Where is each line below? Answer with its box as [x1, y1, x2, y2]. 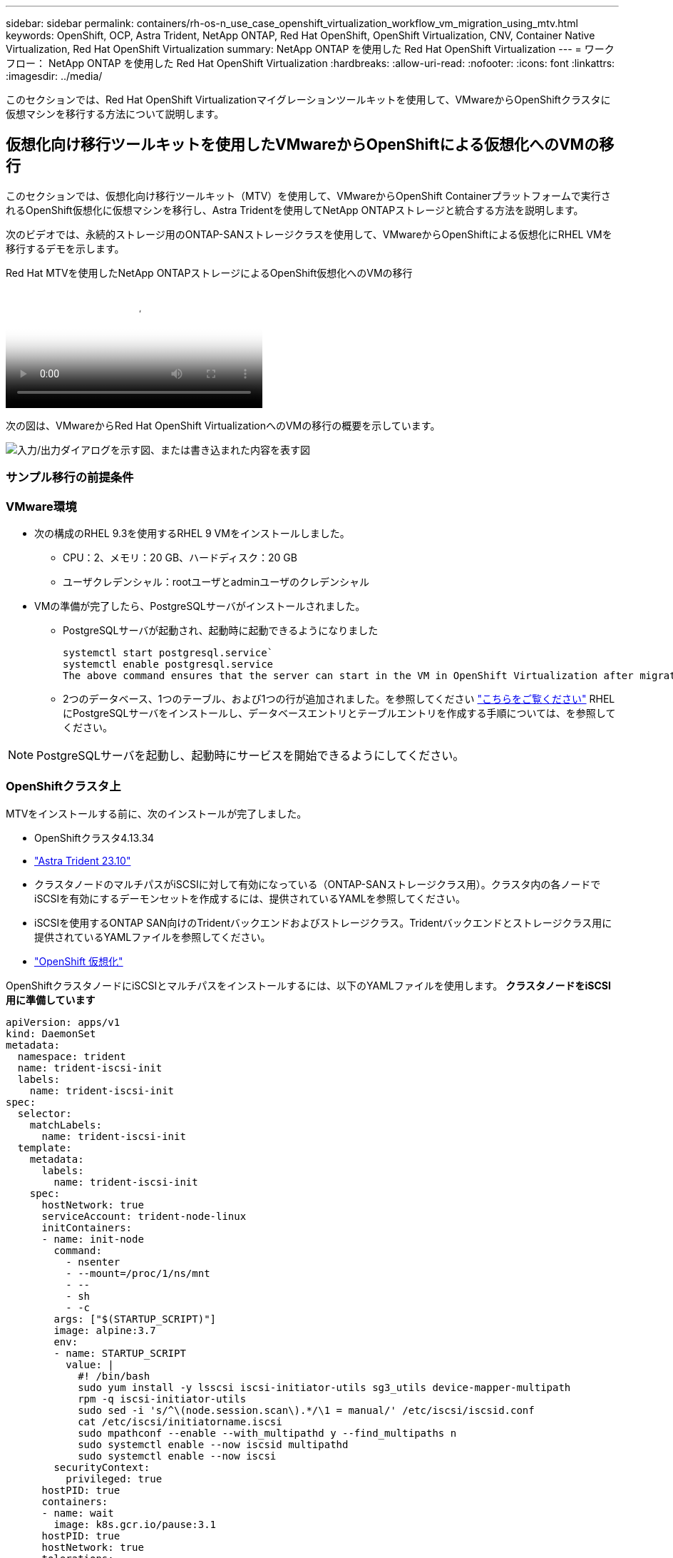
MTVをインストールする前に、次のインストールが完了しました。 [6, 807, 307, 820]
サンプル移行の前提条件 [6, 470, 134, 485]
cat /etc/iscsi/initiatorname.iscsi [78, 1415, 282, 1427]
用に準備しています [6, 993, 96, 1006]
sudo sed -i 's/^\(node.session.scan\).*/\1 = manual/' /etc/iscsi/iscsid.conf [78, 1404, 535, 1416]
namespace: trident [17, 1050, 126, 1062]
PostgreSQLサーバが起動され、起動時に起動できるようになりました [63, 623, 379, 636]
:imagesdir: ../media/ [6, 70, 103, 82]
